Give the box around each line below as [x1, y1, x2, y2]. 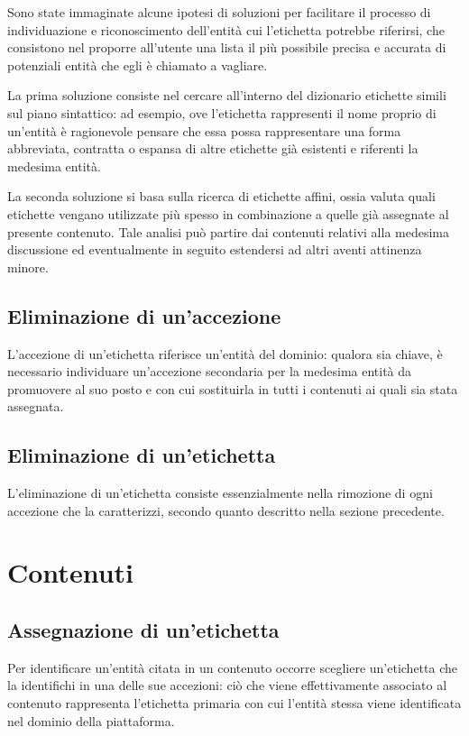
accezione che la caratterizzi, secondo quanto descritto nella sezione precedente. [7, 501, 445, 520]
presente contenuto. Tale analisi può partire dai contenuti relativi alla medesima [7, 222, 449, 241]
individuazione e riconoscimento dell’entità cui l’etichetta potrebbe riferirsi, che [7, 20, 445, 39]
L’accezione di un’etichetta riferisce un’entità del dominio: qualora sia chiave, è [7, 344, 443, 363]
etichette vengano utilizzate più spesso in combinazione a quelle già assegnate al [7, 204, 449, 223]
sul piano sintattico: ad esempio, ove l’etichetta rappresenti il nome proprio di [7, 103, 437, 122]
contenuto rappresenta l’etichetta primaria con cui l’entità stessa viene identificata [7, 694, 462, 713]
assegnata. [7, 397, 64, 416]
